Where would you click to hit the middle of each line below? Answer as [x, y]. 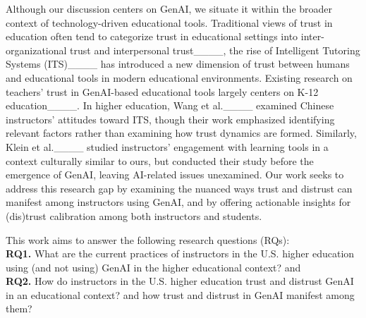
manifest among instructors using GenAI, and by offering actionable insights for [178, 202]
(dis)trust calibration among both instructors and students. [134, 215]
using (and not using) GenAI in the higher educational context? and [153, 267]
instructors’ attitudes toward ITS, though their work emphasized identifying [170, 119]
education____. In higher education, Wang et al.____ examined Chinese [170, 105]
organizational [36, 50]
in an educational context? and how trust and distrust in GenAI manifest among [180, 294]
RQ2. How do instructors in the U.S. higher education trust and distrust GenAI [180, 281]
